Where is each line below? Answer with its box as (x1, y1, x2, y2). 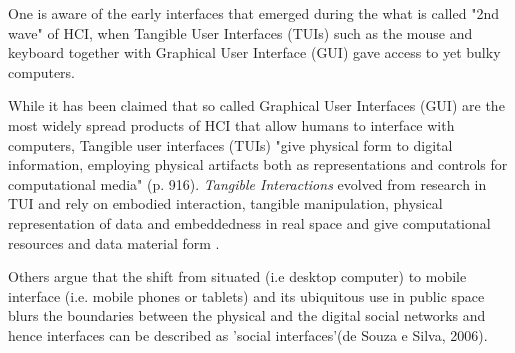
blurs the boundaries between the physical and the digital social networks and (8, 305, 486, 326)
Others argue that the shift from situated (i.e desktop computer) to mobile (8, 266, 467, 287)
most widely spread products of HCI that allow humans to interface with (8, 114, 455, 135)
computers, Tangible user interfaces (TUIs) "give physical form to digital (8, 134, 453, 155)
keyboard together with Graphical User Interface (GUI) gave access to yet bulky (8, 42, 501, 63)
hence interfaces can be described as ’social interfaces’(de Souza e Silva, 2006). (8, 324, 488, 345)
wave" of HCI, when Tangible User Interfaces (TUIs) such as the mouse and (8, 22, 473, 43)
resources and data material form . (8, 232, 220, 253)
